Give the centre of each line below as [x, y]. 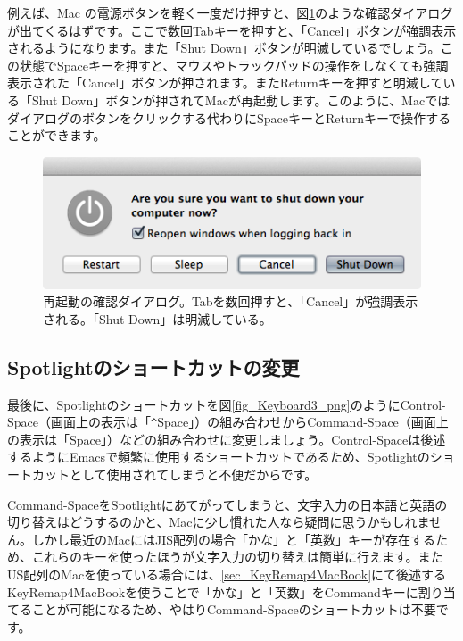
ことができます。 [57, 135]
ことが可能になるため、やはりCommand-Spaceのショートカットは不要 [234, 609]
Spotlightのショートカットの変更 [153, 366]
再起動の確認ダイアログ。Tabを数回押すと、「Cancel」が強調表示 [231, 301]
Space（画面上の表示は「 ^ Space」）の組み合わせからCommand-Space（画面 [222, 422]
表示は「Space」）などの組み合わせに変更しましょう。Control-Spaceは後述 [232, 439]
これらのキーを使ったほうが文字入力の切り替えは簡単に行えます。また [237, 557]
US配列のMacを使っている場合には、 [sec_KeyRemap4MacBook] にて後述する [227, 574]
